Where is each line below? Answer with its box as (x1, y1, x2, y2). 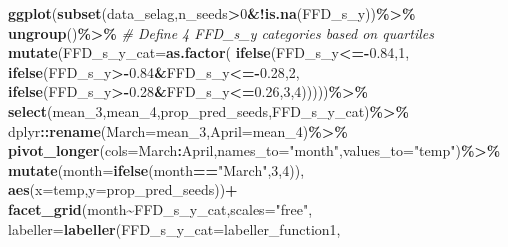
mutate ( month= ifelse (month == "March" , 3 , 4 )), (8, 159, 305, 180)
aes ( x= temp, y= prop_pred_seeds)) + (8, 179, 238, 200)
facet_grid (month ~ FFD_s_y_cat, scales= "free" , (8, 198, 313, 219)
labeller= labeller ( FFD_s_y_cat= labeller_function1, (8, 218, 341, 239)
